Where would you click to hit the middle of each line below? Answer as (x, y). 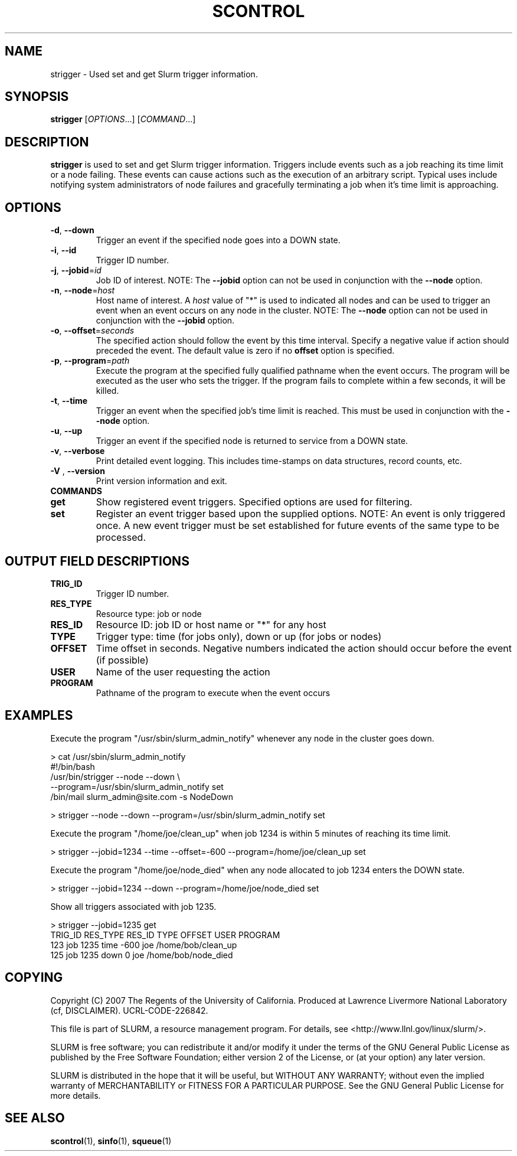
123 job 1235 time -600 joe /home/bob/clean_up (144, 945)
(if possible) (122, 660)
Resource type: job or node (149, 613)
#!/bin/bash (73, 766)
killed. (107, 391)
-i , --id (63, 250)
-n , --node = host (83, 290)
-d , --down (72, 230)
